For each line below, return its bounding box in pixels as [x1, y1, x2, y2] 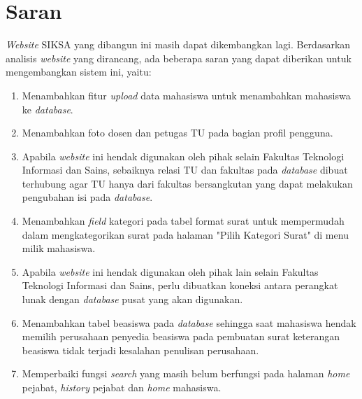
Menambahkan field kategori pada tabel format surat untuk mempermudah [22, 213, 345, 228]
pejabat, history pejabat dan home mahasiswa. [22, 380, 222, 394]
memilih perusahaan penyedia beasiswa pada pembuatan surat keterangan [22, 329, 340, 344]
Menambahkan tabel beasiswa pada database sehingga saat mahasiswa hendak [22, 315, 356, 330]
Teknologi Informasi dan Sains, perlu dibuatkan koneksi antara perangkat [22, 278, 338, 293]
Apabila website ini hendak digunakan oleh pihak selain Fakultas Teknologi [22, 148, 345, 163]
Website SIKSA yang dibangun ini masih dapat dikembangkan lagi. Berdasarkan [6, 37, 351, 52]
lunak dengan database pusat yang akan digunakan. [22, 292, 243, 307]
